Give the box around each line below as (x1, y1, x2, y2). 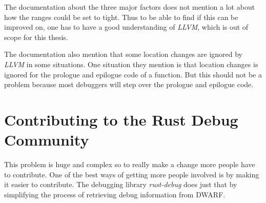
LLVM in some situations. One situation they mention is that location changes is (4, 58, 258, 69)
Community (4, 129, 89, 150)
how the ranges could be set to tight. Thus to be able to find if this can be (4, 11, 238, 22)
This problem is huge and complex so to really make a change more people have (4, 159, 255, 170)
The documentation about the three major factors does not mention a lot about (4, 2, 255, 12)
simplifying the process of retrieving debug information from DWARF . (4, 189, 226, 199)
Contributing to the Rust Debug (4, 109, 238, 130)
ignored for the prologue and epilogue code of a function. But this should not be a (4, 69, 262, 79)
